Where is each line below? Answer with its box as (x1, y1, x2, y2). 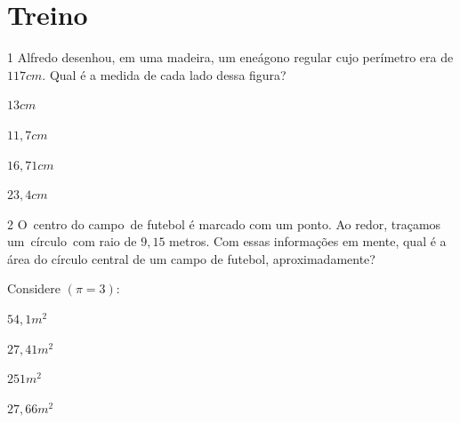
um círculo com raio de (7, 232, 137, 251)
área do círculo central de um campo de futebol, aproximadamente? (7, 249, 375, 267)
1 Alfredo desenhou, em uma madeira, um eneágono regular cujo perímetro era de (7, 48, 454, 67)
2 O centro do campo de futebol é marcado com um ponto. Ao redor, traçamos (7, 214, 441, 233)
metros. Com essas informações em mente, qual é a (169, 232, 447, 251)
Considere (7, 279, 61, 298)
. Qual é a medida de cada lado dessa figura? (42, 65, 286, 84)
